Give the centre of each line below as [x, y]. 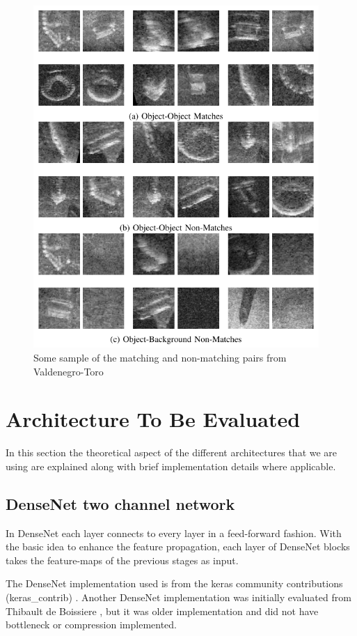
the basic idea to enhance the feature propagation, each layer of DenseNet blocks [178, 546]
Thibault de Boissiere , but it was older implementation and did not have [162, 611]
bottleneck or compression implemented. [91, 625]
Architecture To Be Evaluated [153, 419]
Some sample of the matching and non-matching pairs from [160, 357]
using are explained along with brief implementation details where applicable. [171, 466]
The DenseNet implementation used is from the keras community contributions [174, 583]
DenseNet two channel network [120, 503]
